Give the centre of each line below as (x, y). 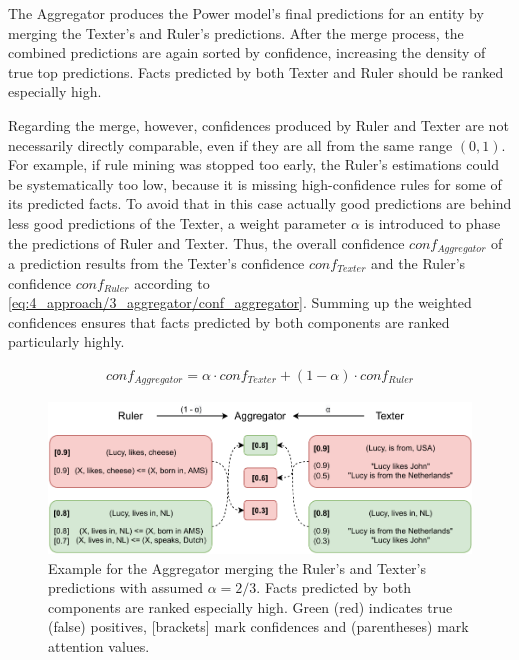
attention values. (99, 645)
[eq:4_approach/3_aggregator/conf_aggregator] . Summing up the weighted (240, 302)
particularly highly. (66, 341)
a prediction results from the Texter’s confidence (156, 262)
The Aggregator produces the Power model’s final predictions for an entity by (246, 13)
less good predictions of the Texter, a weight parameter (177, 222)
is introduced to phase (432, 222)
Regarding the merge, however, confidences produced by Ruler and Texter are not (258, 124)
